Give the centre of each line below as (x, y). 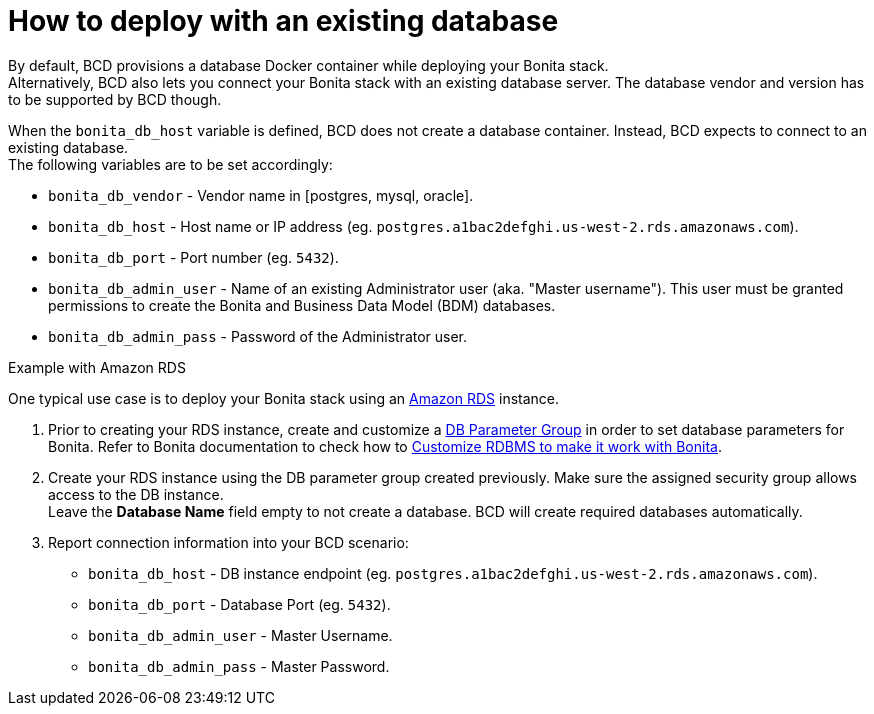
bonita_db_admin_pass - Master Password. (239, 666)
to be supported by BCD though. (115, 99)
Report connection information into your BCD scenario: (228, 542)
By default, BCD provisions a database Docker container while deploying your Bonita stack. (308, 65)
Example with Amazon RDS (97, 367)
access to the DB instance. (136, 494)
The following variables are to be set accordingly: (170, 164)
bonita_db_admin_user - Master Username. (240, 635)
